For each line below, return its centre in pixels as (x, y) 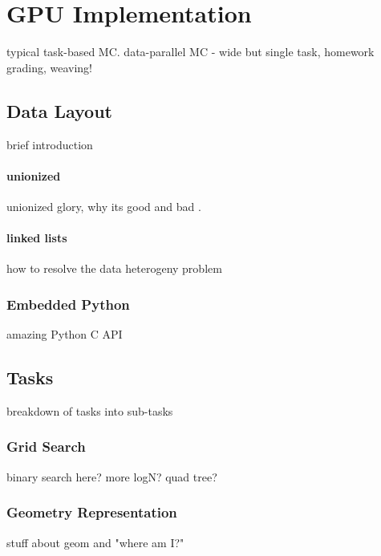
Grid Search (46, 446)
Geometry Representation (92, 512)
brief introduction (50, 144)
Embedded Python (68, 304)
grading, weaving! (50, 67)
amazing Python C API (65, 334)
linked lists (37, 238)
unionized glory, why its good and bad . (104, 206)
